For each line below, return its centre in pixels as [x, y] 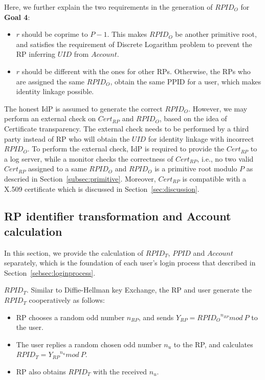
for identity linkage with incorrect [201, 138]
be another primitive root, [216, 34]
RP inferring [36, 54]
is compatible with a [214, 178]
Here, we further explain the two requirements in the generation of [108, 7]
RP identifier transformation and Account [118, 216]
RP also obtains [41, 372]
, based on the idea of [193, 118]
